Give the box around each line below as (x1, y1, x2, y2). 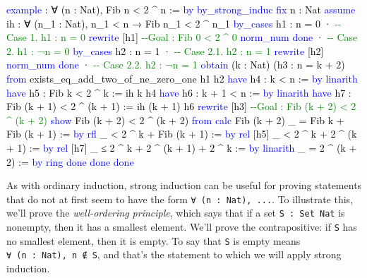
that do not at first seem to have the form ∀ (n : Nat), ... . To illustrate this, (6, 191, 354, 206)
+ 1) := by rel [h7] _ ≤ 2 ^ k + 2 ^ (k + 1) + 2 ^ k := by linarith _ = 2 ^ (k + (6, 140, 357, 155)
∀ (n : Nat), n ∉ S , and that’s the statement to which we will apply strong (6, 247, 342, 262)
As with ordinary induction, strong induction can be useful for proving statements (6, 178, 362, 193)
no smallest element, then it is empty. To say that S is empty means (6, 233, 301, 248)
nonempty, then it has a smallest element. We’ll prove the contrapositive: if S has (6, 219, 357, 234)
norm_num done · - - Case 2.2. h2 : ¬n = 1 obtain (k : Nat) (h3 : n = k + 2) (6, 57, 345, 72)
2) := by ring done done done (6, 154, 134, 169)
